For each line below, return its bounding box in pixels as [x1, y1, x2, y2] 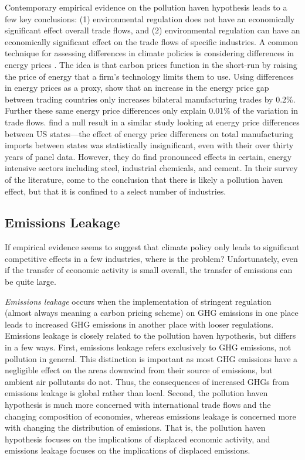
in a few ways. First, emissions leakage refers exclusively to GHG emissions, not [5, 341, 292, 353]
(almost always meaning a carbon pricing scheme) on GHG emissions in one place [5, 306, 299, 319]
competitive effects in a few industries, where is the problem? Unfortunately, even [5, 252, 298, 264]
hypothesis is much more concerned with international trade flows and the [5, 398, 271, 411]
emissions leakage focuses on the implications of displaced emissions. [5, 444, 250, 456]
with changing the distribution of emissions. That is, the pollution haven [5, 421, 266, 434]
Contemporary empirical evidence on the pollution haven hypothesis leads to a [5, 1, 287, 13]
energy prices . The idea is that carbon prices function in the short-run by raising [5, 58, 297, 70]
